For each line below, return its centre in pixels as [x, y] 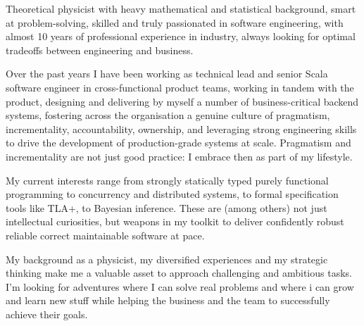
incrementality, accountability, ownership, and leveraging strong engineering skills [181, 128]
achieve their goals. [47, 314]
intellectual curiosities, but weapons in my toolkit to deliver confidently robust [175, 221]
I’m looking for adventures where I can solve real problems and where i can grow [180, 286]
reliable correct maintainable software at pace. [105, 235]
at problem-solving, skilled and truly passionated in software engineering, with [175, 22]
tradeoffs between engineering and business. [100, 50]
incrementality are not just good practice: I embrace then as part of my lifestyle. [179, 156]
